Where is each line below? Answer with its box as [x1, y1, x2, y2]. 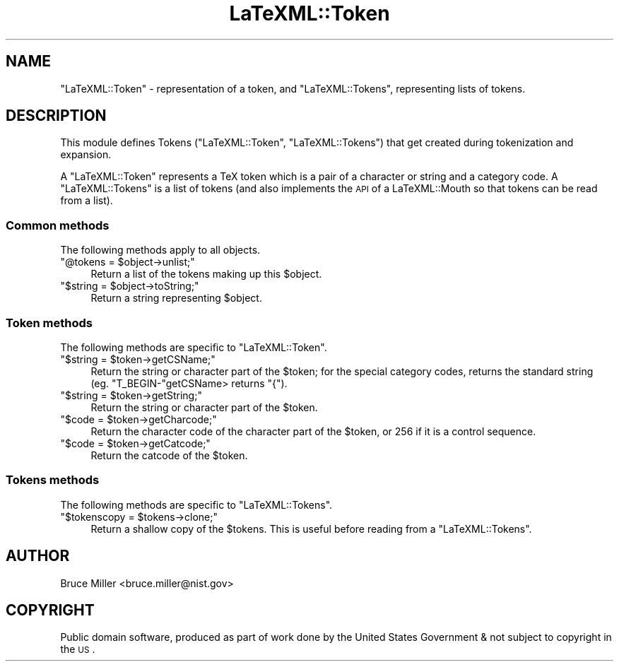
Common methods [6, 218, 110, 232]
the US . [60, 643, 95, 656]
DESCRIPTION [6, 107, 107, 125]
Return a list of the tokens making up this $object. [90, 268, 322, 281]
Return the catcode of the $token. [90, 449, 248, 461]
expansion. [60, 148, 112, 161]
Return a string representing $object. [90, 292, 262, 305]
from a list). [60, 194, 113, 207]
